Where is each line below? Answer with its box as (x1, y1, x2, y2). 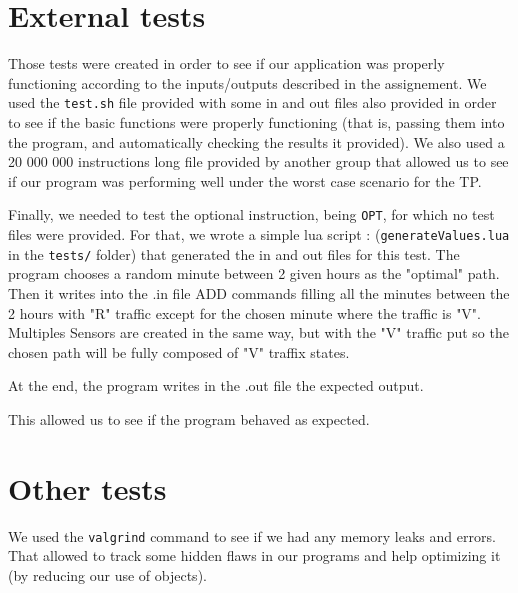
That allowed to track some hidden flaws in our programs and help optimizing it (8, 545, 501, 566)
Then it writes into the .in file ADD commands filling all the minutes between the (8, 282, 510, 303)
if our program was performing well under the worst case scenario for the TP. (8, 170, 482, 191)
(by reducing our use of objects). (8, 564, 207, 585)
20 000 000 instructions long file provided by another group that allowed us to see (8, 151, 509, 172)
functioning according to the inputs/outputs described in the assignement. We (8, 72, 487, 93)
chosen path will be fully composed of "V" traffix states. (8, 341, 350, 362)
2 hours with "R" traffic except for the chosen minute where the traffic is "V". (8, 302, 482, 323)
